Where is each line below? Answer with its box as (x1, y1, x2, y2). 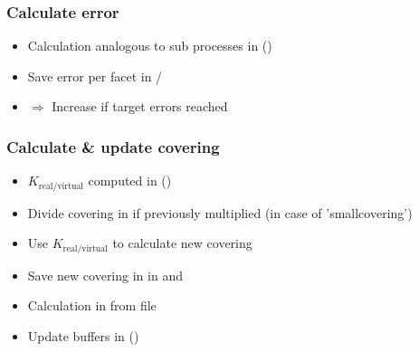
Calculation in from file (27, 296, 157, 315)
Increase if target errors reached (52, 97, 228, 116)
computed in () (88, 171, 172, 190)
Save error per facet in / (27, 66, 163, 85)
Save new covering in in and (27, 265, 183, 284)
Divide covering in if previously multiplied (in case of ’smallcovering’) (27, 203, 413, 222)
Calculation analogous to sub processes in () (27, 36, 272, 55)
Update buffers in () (27, 326, 139, 345)
